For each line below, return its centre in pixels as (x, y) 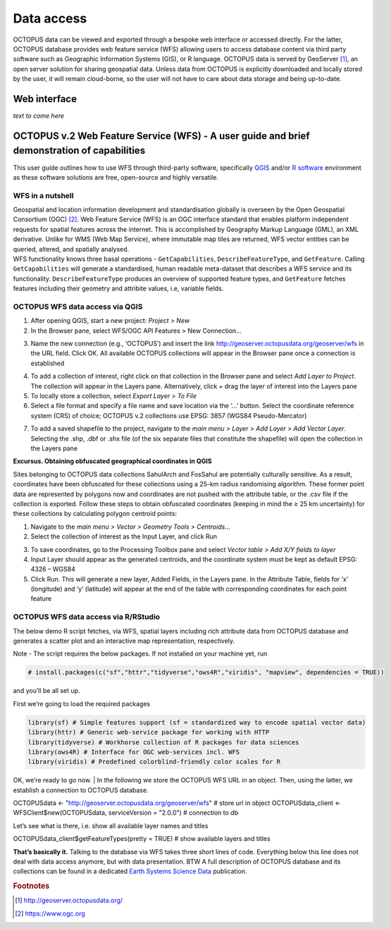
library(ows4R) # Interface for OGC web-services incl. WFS (134, 752)
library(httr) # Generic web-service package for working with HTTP (149, 732)
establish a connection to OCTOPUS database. (81, 790)
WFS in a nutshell (43, 195)
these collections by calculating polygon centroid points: (95, 514)
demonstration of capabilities (79, 150)
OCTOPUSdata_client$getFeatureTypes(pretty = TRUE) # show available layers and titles (142, 839)
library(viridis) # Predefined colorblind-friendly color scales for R (154, 762)
